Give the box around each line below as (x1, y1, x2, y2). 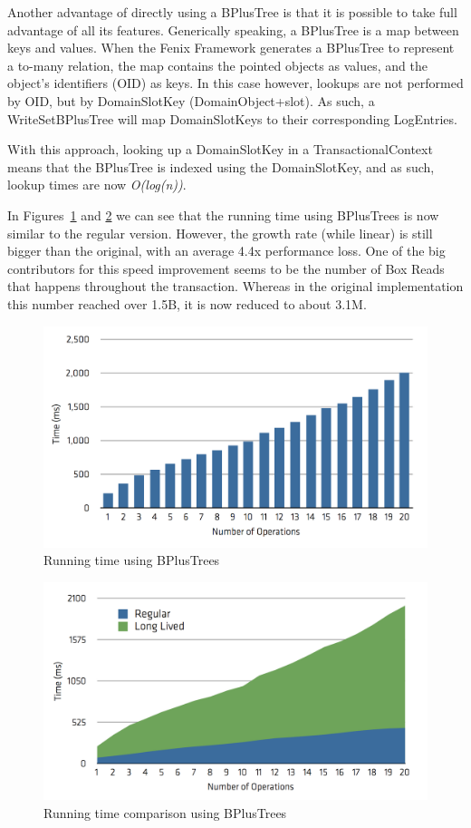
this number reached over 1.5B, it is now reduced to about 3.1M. (7, 294, 367, 313)
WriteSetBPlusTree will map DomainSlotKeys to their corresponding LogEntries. (7, 109, 457, 128)
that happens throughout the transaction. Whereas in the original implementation (7, 277, 464, 296)
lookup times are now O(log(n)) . (7, 175, 187, 194)
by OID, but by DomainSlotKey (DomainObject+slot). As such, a (7, 91, 375, 110)
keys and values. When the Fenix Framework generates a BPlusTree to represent (7, 38, 455, 57)
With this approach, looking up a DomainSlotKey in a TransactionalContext (7, 140, 433, 159)
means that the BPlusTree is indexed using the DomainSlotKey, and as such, (7, 157, 435, 176)
